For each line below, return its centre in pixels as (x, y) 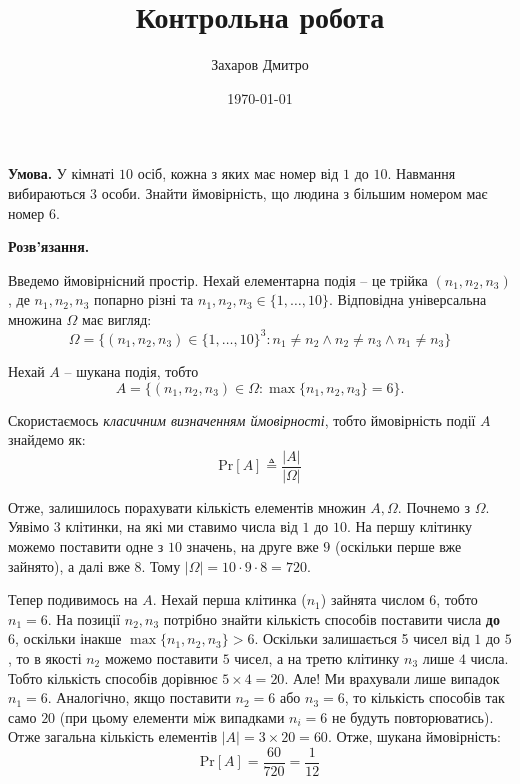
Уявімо (29, 526)
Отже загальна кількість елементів (113, 736)
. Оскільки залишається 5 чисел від (362, 638)
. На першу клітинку (409, 526)
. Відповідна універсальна (408, 299)
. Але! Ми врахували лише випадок (392, 677)
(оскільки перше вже (398, 546)
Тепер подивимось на (73, 599)
